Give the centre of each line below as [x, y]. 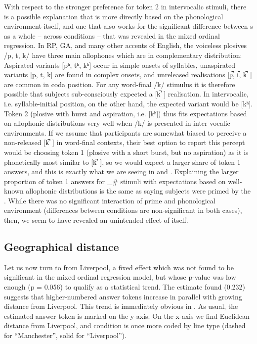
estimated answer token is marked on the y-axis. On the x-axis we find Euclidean [127, 316]
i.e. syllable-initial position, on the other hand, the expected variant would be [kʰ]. [128, 103]
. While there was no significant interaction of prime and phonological [110, 200]
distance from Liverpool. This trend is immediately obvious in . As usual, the [121, 306]
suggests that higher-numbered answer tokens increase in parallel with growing [123, 296]
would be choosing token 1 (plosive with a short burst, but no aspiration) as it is [126, 152]
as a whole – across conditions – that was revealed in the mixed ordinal [112, 35]
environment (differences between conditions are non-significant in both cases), [123, 210]
